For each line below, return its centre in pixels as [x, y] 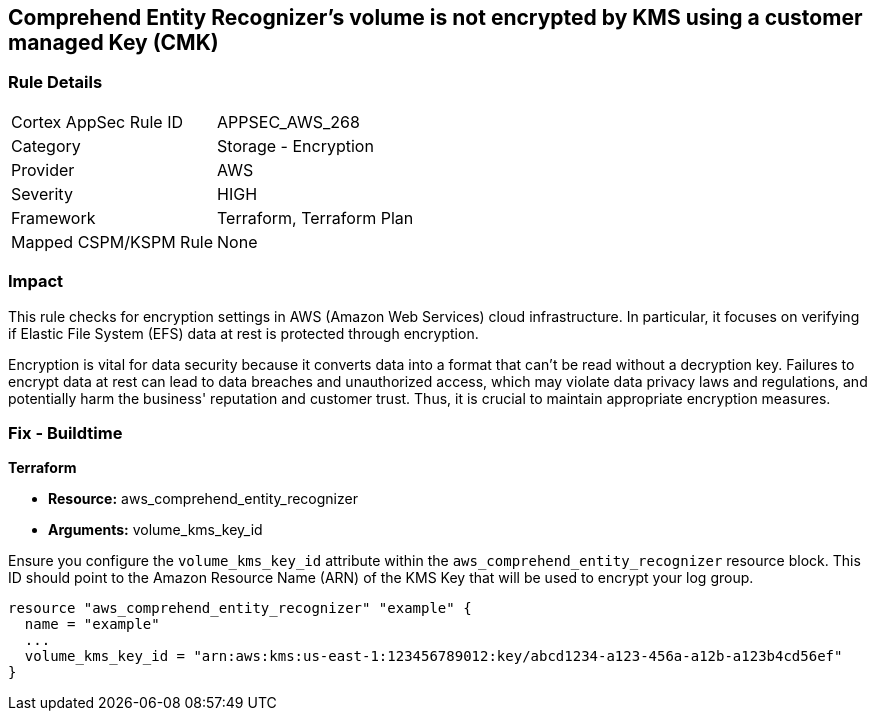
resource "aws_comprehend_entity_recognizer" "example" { [240, 608]
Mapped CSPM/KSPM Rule [112, 241]
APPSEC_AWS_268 [288, 121]
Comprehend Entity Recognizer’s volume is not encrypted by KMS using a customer [435, 17]
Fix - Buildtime [65, 432]
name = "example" [92, 624]
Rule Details [55, 82]
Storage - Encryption [295, 145]
